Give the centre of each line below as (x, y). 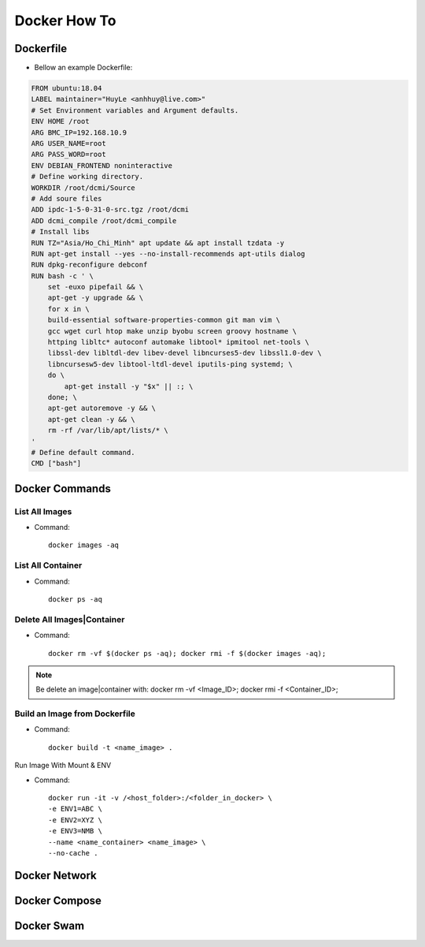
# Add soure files (67, 198)
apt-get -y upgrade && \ (96, 298)
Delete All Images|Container (70, 619)
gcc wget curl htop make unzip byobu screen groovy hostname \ (172, 331)
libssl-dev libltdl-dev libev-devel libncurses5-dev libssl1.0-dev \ (185, 353)
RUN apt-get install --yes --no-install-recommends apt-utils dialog (168, 254)
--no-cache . (73, 853)
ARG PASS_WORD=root (68, 155)
